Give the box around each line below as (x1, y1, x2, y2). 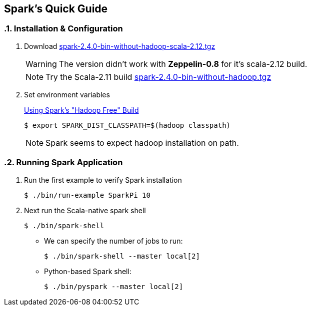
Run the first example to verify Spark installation (24, 175, 182, 184)
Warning (25, 58, 57, 69)
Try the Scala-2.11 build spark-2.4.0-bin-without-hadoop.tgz (45, 71, 271, 82)
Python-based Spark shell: (44, 267, 131, 276)
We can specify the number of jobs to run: (44, 236, 183, 245)
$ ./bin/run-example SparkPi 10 (24, 191, 150, 199)
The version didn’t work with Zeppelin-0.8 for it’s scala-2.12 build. (58, 58, 307, 69)
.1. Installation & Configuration (4, 23, 123, 34)
